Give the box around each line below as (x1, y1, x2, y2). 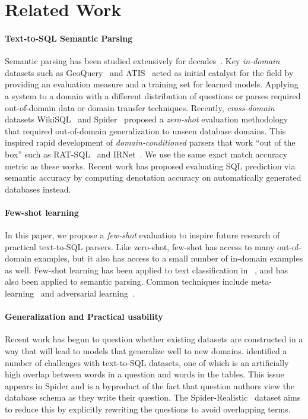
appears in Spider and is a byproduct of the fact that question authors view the (5, 379, 295, 392)
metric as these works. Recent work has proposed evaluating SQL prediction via (5, 159, 296, 172)
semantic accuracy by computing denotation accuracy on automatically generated (5, 171, 301, 184)
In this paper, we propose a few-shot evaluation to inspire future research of (5, 229, 280, 241)
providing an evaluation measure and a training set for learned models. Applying (5, 78, 299, 90)
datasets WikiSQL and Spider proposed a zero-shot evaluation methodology (5, 113, 288, 125)
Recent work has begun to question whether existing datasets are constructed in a (5, 333, 303, 345)
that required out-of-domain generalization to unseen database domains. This (5, 124, 286, 137)
